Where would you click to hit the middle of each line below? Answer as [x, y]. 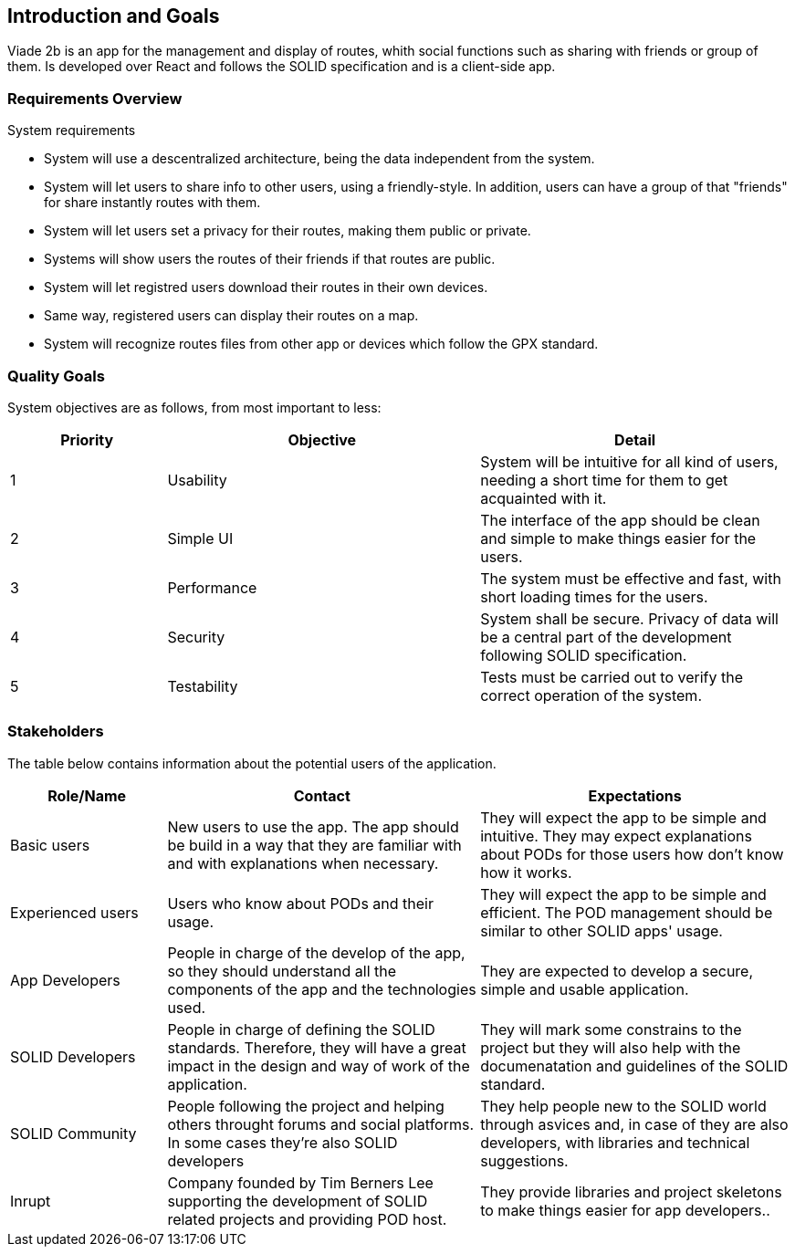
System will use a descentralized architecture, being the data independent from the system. [319, 159]
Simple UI [200, 538]
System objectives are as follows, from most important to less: [194, 407]
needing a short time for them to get [604, 480]
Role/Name [87, 795]
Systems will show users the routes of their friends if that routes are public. [270, 259]
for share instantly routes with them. [152, 203]
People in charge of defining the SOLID [301, 1029]
